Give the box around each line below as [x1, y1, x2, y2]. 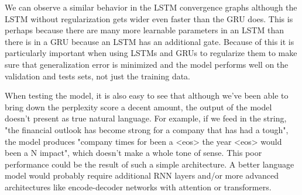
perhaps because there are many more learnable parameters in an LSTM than [5, 24, 284, 36]
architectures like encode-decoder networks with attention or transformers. [5, 180, 272, 193]
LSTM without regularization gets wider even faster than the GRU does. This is [5, 12, 293, 25]
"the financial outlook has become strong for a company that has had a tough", [5, 123, 289, 135]
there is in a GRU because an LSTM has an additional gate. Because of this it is [5, 35, 294, 47]
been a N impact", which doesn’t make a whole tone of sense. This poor [5, 147, 262, 159]
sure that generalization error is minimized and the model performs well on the [5, 58, 289, 70]
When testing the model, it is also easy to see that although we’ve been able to [5, 89, 289, 102]
